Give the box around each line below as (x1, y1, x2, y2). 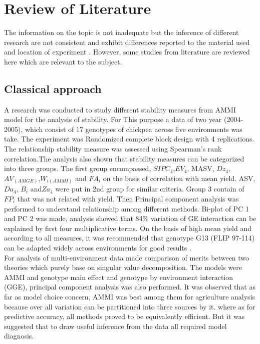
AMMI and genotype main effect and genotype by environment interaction (4, 271, 233, 282)
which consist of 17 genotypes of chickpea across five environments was (25, 123, 242, 134)
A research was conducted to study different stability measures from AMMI (4, 104, 236, 114)
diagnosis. (4, 330, 34, 341)
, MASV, (187, 163, 214, 173)
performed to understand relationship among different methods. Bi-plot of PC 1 (4, 203, 249, 213)
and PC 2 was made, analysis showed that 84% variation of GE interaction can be (4, 213, 256, 223)
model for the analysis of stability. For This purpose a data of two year (4, 114, 222, 124)
